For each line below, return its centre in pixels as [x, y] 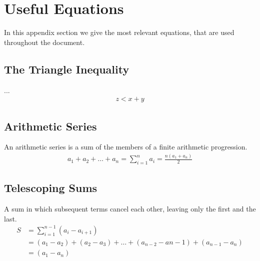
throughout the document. [44, 42]
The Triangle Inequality [67, 69]
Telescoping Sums [51, 188]
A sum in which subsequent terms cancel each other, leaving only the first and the [130, 209]
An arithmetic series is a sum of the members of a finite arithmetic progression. [126, 147]
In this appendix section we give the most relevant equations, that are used [119, 32]
